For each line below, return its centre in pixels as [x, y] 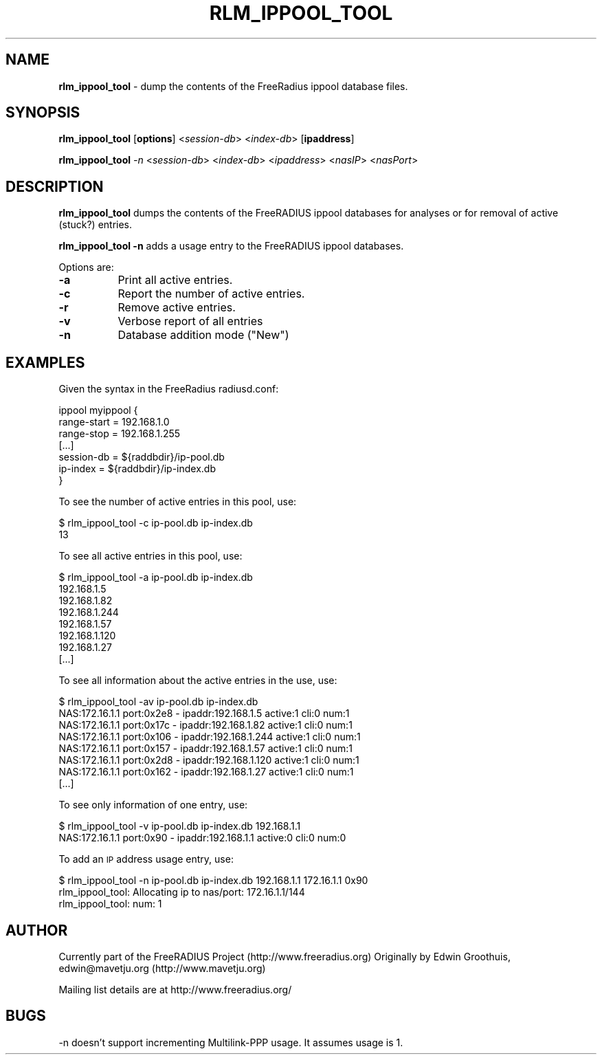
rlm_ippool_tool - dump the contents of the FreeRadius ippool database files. [233, 86]
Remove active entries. [177, 308]
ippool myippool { [98, 410]
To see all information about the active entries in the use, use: [198, 681]
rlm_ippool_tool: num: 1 [110, 904]
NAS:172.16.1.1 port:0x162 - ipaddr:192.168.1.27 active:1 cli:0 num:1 [206, 772]
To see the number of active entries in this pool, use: [178, 502]
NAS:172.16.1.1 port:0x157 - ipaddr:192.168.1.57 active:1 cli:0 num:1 [206, 749]
